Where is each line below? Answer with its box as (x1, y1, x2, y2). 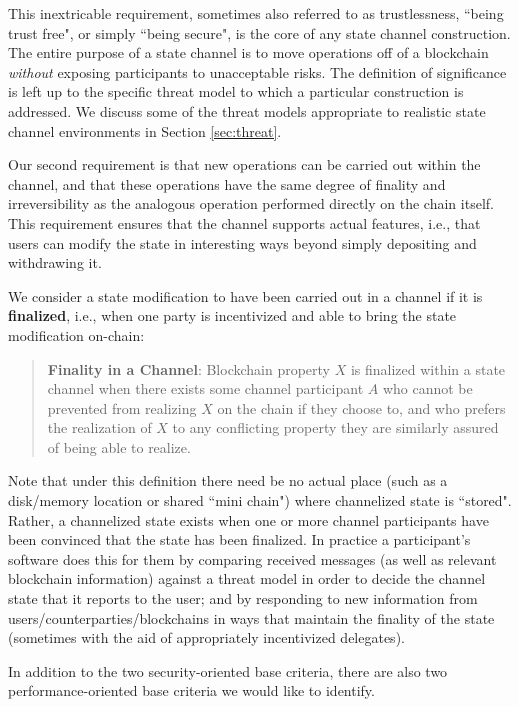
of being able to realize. (47, 436, 191, 457)
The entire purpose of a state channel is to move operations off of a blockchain (8, 42, 489, 63)
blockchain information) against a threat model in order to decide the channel (8, 568, 486, 589)
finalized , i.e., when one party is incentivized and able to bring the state (8, 305, 457, 326)
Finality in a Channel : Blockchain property (47, 358, 331, 379)
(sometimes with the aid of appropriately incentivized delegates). (8, 627, 405, 648)
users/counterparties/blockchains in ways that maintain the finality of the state (8, 607, 495, 628)
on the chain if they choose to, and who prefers (217, 397, 506, 418)
